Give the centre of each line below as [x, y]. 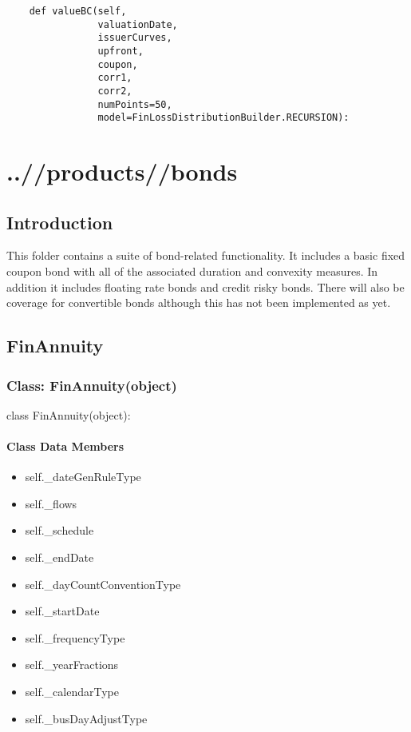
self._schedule [59, 530]
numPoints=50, [135, 104]
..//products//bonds [122, 171]
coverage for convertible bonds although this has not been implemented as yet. [199, 302]
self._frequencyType [75, 637]
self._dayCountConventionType [103, 584]
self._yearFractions [72, 664]
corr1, [115, 78]
